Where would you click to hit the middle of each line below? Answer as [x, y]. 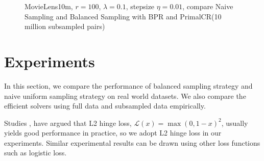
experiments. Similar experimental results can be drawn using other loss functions [132, 142]
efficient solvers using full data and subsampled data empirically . [105, 106]
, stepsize [140, 6]
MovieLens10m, [49, 6]
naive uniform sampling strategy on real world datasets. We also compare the [125, 96]
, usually [235, 123]
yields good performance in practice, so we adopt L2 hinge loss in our [113, 133]
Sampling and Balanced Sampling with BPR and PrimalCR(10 [123, 16]
